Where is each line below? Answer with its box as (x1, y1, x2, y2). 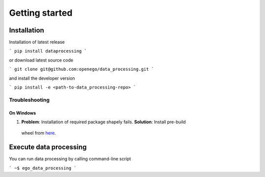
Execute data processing (9, 143, 87, 151)
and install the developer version (9, 75, 76, 81)
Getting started (9, 7, 73, 18)
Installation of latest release (9, 39, 65, 45)
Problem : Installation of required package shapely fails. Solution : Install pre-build (21, 118, 186, 125)
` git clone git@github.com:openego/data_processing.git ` (9, 66, 155, 72)
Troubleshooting (9, 96, 50, 103)
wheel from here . (21, 130, 56, 136)
